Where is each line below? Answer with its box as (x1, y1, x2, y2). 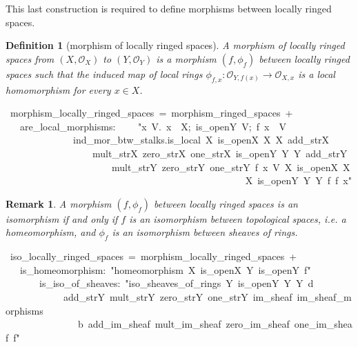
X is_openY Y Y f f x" (245, 173, 352, 188)
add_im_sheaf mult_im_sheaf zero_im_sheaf (88, 317, 290, 331)
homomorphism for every (6, 82, 111, 97)
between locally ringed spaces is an (154, 196, 298, 210)
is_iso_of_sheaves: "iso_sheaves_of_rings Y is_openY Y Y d (39, 276, 314, 290)
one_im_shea (294, 317, 352, 331)
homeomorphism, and (6, 225, 96, 239)
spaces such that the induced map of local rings (6, 66, 203, 81)
